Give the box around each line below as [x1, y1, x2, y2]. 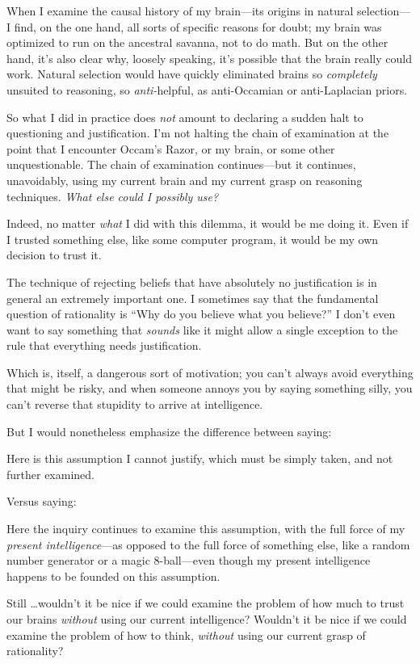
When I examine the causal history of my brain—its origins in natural [6, 2, 354, 19]
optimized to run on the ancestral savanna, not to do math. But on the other [6, 34, 388, 51]
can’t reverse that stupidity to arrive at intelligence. [6, 396, 263, 413]
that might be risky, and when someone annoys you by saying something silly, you [6, 380, 413, 397]
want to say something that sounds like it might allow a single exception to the [6, 321, 398, 338]
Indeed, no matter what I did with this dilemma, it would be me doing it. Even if [6, 215, 409, 232]
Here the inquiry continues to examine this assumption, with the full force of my [6, 520, 405, 537]
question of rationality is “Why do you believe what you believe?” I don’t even [6, 305, 396, 322]
